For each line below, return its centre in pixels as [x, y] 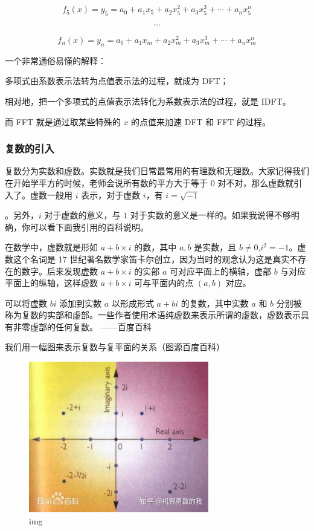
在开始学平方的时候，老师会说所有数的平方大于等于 [106, 182]
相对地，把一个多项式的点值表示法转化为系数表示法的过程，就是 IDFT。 [148, 101]
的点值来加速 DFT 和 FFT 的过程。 [201, 121]
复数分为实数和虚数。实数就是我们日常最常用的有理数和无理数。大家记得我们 [157, 171]
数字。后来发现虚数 [59, 271]
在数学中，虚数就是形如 [51, 247]
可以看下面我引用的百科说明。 [89, 226]
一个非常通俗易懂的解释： [56, 60]
